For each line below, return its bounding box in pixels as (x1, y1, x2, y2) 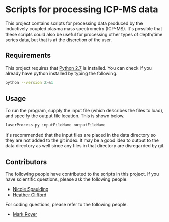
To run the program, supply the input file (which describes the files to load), (5, 108, 164, 114)
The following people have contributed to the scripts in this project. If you (5, 171, 159, 177)
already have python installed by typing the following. (5, 70, 118, 76)
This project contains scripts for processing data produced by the (5, 20, 143, 26)
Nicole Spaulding (12, 186, 49, 193)
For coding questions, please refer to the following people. (5, 202, 128, 208)
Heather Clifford (12, 192, 47, 198)
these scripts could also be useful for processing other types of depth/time (5, 31, 163, 37)
